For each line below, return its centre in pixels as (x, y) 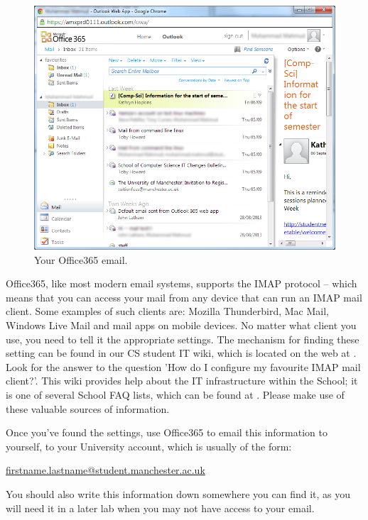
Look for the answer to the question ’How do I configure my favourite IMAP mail (183, 366)
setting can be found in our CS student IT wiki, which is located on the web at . (181, 353)
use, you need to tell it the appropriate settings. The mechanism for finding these (183, 339)
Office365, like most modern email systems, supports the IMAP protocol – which (182, 283)
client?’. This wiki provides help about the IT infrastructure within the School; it (182, 381)
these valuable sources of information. (88, 408)
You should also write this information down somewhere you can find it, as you (178, 494)
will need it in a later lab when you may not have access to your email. (160, 508)
